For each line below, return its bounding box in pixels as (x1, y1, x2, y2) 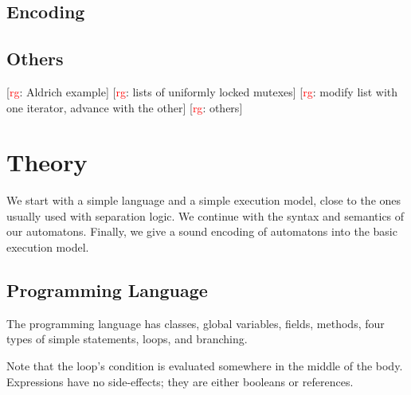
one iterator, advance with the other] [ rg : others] (6, 99, 243, 115)
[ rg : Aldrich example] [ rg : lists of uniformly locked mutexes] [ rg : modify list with (6, 83, 398, 100)
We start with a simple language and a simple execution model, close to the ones (6, 192, 401, 209)
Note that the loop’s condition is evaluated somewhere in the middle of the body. (6, 358, 403, 374)
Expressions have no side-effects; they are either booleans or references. (6, 373, 354, 389)
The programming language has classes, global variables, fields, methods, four (6, 315, 385, 331)
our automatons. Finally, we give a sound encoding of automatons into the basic (6, 223, 397, 240)
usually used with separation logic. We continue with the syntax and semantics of (6, 207, 405, 224)
